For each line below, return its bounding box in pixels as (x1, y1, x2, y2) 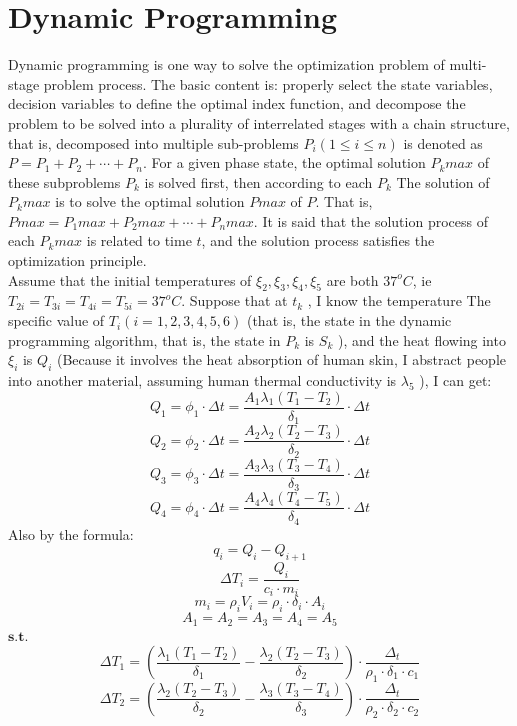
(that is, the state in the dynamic (246, 310, 452, 331)
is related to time (86, 230, 192, 251)
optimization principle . (8, 250, 147, 271)
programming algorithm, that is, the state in (8, 329, 281, 350)
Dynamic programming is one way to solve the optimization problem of (8, 54, 445, 75)
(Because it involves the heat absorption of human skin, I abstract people (56, 349, 506, 370)
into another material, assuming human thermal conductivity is (8, 370, 397, 391)
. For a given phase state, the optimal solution (142, 152, 426, 173)
